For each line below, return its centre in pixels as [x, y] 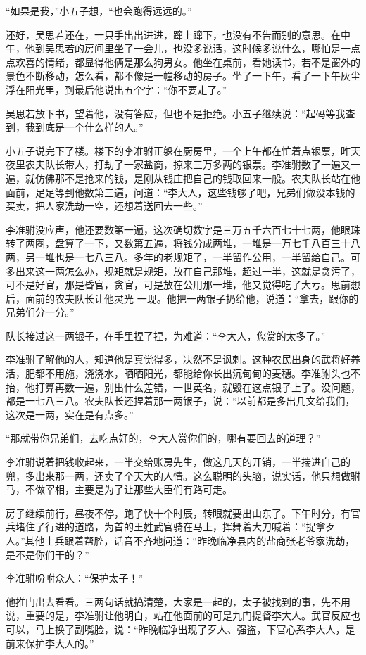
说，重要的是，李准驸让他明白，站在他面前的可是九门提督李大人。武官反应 [178, 615]
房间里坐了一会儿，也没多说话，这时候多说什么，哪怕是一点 [222, 48]
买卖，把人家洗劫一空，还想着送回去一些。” [104, 206]
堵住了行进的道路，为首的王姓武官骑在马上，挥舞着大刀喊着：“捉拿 [170, 527]
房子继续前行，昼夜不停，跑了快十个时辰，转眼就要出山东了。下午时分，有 [178, 513]
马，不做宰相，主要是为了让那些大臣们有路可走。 [119, 489]
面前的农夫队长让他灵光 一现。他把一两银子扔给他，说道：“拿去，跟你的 [192, 298]
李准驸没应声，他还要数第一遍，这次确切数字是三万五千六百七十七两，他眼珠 [183, 229]
